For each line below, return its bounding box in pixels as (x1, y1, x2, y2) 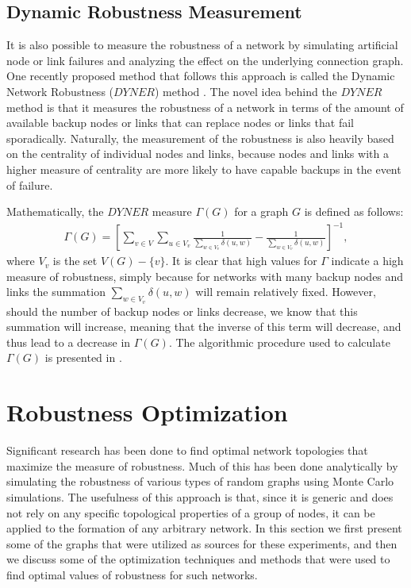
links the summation (6, 283, 106, 300)
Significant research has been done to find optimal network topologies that (6, 442, 368, 459)
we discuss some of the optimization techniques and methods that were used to (6, 551, 390, 567)
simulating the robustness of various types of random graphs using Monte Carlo (6, 473, 394, 490)
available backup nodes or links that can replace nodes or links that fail (6, 114, 354, 131)
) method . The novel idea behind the (154, 83, 337, 99)
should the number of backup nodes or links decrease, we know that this (6, 302, 358, 319)
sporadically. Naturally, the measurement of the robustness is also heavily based (6, 129, 394, 146)
